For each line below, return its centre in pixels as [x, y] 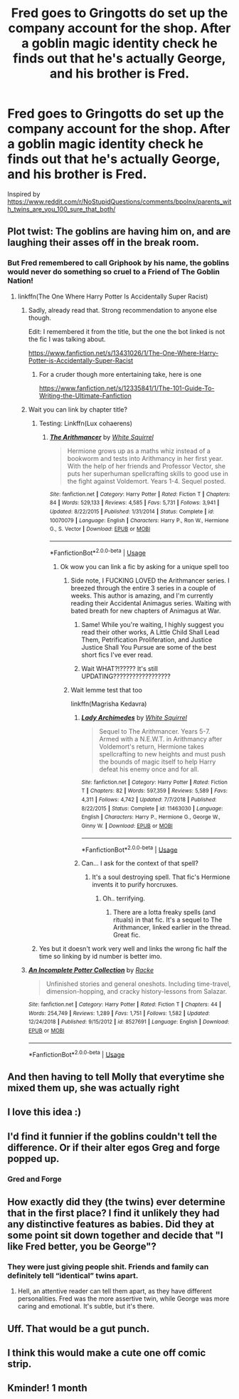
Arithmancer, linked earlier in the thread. [172, 927]
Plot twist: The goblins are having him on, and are [119, 232]
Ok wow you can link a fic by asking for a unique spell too [144, 566]
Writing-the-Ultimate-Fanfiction [85, 395]
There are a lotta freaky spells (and [164, 912]
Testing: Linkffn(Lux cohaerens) [86, 423]
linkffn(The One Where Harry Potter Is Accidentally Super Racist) [113, 296]
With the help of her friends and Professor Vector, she [147, 466]
